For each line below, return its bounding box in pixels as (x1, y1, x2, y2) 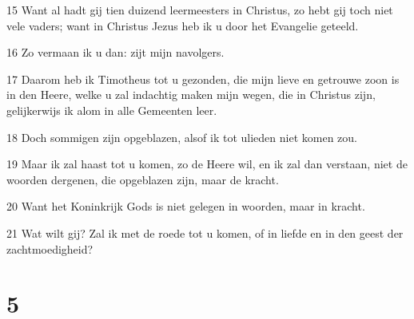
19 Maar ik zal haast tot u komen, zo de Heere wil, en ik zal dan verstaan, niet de (6, 156, 408, 172)
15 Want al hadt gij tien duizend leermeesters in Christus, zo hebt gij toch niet (6, 2, 393, 18)
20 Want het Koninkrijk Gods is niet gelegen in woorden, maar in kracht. (6, 198, 365, 215)
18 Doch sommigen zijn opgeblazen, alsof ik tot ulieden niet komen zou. (6, 128, 357, 145)
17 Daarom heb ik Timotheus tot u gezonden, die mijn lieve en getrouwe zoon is (6, 70, 400, 87)
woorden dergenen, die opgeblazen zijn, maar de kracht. (6, 171, 279, 187)
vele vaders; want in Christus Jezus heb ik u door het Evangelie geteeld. (6, 17, 359, 33)
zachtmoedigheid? (6, 240, 94, 257)
